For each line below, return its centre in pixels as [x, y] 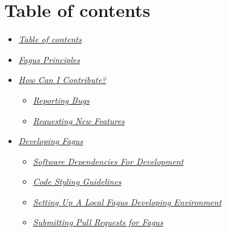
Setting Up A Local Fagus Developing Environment [127, 201]
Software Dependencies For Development [108, 161]
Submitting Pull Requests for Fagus [98, 222]
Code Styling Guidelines [77, 181]
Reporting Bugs [61, 100]
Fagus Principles [49, 59]
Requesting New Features [79, 120]
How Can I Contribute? [62, 80]
